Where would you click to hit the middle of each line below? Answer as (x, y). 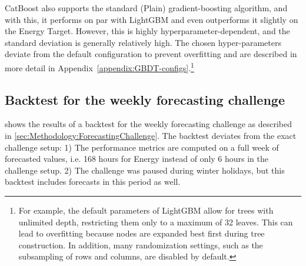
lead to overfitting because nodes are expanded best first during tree (142, 233)
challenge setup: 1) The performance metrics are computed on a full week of (142, 147)
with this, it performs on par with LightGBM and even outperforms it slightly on (152, 19)
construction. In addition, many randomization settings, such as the (141, 245)
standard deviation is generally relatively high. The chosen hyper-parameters (143, 42)
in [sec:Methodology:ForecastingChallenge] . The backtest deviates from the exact (151, 136)
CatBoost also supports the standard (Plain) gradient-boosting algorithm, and (146, 8)
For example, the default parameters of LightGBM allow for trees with (146, 210)
